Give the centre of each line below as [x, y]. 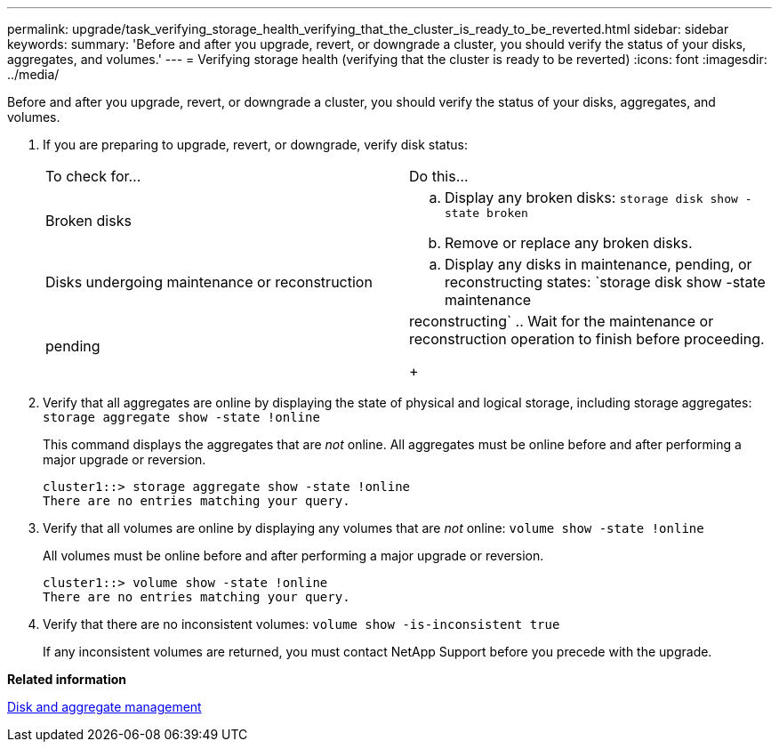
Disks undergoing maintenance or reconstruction [209, 282]
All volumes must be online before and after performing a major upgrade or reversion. [293, 556]
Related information [67, 679]
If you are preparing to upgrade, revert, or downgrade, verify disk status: [255, 145]
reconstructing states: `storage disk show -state [605, 282]
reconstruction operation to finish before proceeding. [587, 339]
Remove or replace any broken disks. [569, 243]
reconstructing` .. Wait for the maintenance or [562, 321]
